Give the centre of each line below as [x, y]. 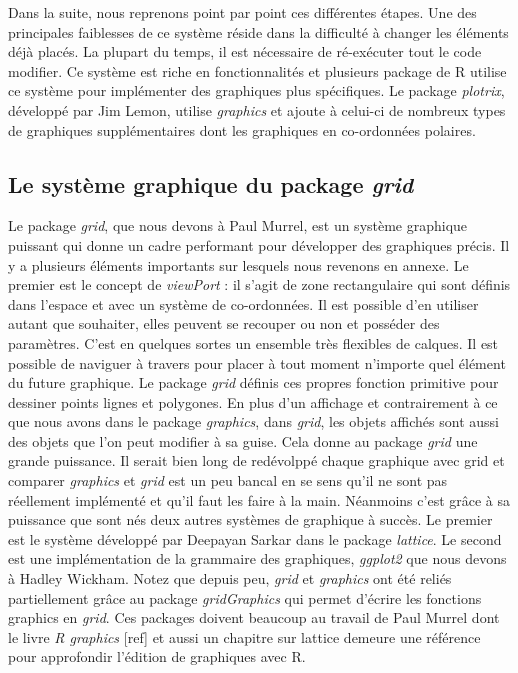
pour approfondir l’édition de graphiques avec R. [157, 656]
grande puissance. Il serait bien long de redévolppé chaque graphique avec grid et [256, 460]
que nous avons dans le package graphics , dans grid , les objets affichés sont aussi [253, 421]
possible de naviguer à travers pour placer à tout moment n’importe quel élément [257, 362]
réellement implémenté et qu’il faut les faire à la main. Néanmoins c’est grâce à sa [259, 499]
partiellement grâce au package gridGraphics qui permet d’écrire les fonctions [245, 597]
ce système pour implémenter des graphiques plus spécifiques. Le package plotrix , [256, 90]
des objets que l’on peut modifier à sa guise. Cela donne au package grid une [243, 440]
